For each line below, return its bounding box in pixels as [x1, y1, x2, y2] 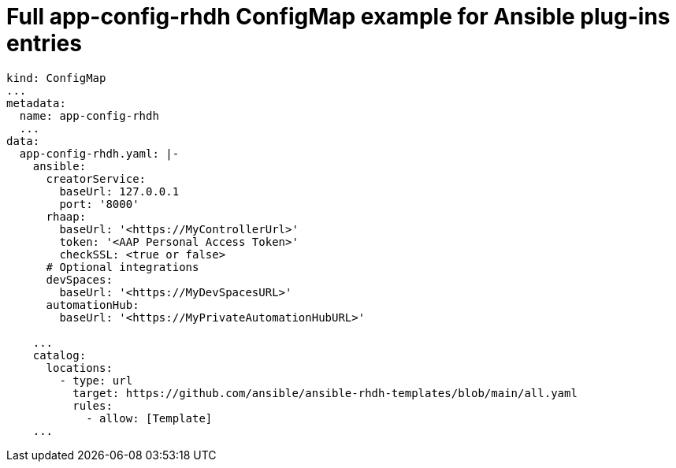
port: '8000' [59, 197, 139, 210]
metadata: [6, 96, 66, 110]
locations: [46, 361, 113, 374]
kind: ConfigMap [6, 71, 106, 84]
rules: [72, 399, 113, 412]
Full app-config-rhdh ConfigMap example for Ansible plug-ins [6, 3, 670, 30]
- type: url [59, 373, 133, 387]
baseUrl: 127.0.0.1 [59, 184, 180, 198]
